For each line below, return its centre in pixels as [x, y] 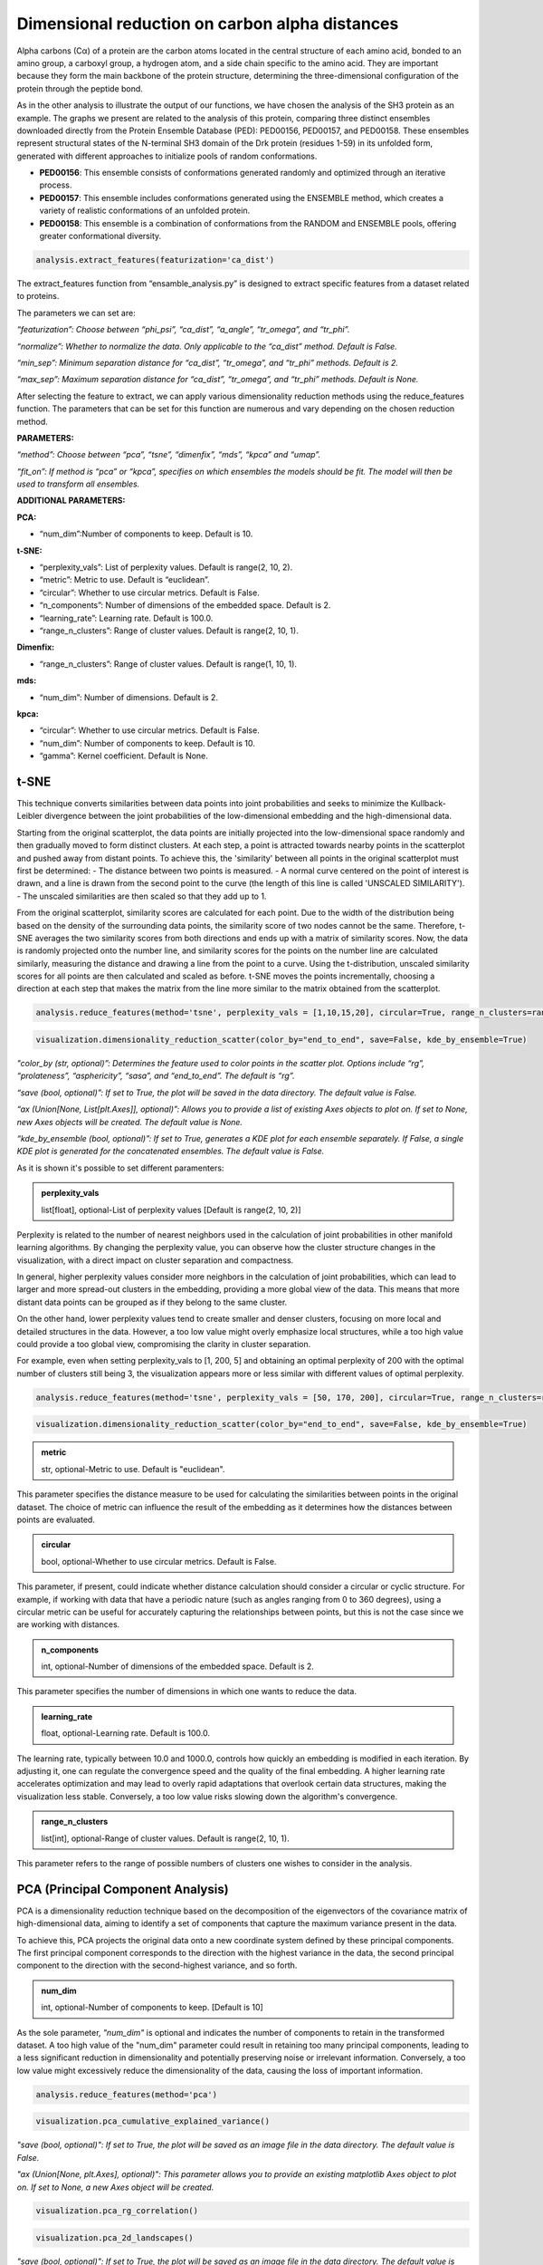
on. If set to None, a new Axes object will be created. [115, 2187]
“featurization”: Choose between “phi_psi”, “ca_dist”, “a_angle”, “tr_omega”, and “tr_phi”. [183, 330]
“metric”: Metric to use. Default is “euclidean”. [124, 580]
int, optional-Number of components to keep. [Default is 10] [152, 2008]
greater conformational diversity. [100, 236]
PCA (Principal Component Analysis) [123, 1889]
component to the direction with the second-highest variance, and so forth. [157, 1965]
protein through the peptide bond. [80, 88]
